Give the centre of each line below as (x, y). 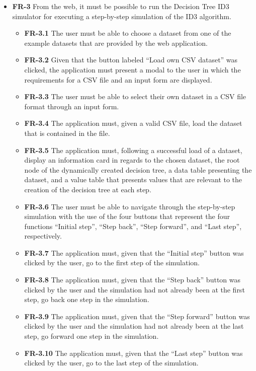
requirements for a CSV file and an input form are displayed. (118, 79)
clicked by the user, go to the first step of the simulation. (112, 263)
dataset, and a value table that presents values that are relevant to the (133, 179)
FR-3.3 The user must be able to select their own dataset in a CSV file (135, 96)
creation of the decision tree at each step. (88, 189)
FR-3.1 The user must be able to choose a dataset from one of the (128, 33)
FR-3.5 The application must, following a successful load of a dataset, (133, 150)
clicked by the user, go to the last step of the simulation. (111, 363)
